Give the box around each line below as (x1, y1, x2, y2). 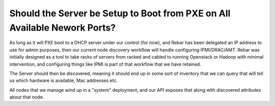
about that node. (9, 94, 44, 100)
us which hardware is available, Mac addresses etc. (9, 77, 118, 84)
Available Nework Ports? (9, 22, 116, 33)
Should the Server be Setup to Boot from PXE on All (9, 8, 231, 19)
